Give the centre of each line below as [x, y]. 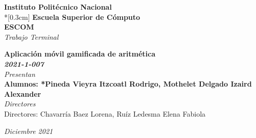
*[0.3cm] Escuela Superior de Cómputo [72, 17]
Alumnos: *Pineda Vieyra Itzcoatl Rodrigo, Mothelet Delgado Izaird [128, 84]
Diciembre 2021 [29, 131]
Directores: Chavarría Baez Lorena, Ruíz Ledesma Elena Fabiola [105, 113]
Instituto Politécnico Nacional [58, 7]
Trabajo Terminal [31, 36]
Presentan [20, 74]
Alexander [23, 93]
